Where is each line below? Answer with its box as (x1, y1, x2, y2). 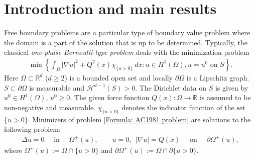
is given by (215, 82, 248, 93)
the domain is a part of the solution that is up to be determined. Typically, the (4, 37, 247, 47)
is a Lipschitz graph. (186, 72, 249, 83)
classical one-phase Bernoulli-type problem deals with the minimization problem (4, 47, 249, 57)
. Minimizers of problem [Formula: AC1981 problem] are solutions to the (28, 114, 251, 124)
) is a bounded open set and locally (64, 72, 173, 83)
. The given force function (70, 92, 150, 103)
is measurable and (29, 82, 85, 93)
